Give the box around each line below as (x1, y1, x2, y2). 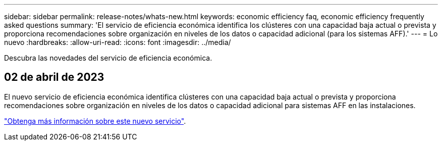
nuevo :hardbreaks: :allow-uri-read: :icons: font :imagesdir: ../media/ (4, 38, 231, 46)
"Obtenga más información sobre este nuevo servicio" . (4, 116, 186, 125)
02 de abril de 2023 (4, 71, 104, 84)
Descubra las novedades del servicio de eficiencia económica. (4, 54, 212, 62)
